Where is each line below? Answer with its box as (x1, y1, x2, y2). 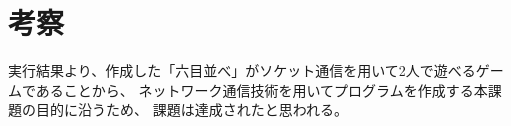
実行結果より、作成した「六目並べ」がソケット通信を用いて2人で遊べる (8, 60, 476, 81)
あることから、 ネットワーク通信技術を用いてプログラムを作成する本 (35, 79, 488, 100)
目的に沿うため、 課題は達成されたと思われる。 (35, 99, 348, 120)
